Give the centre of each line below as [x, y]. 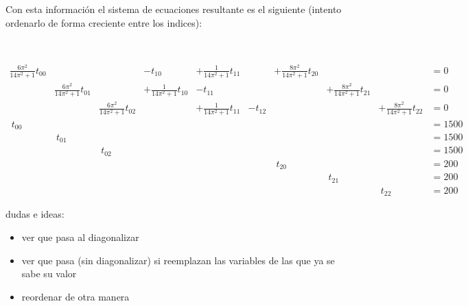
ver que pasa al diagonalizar [80, 237]
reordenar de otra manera [75, 296]
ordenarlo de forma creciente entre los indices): [104, 22]
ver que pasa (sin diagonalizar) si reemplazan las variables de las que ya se [178, 260]
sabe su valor [49, 273]
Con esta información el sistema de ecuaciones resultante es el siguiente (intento [174, 9]
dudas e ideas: [35, 214]
